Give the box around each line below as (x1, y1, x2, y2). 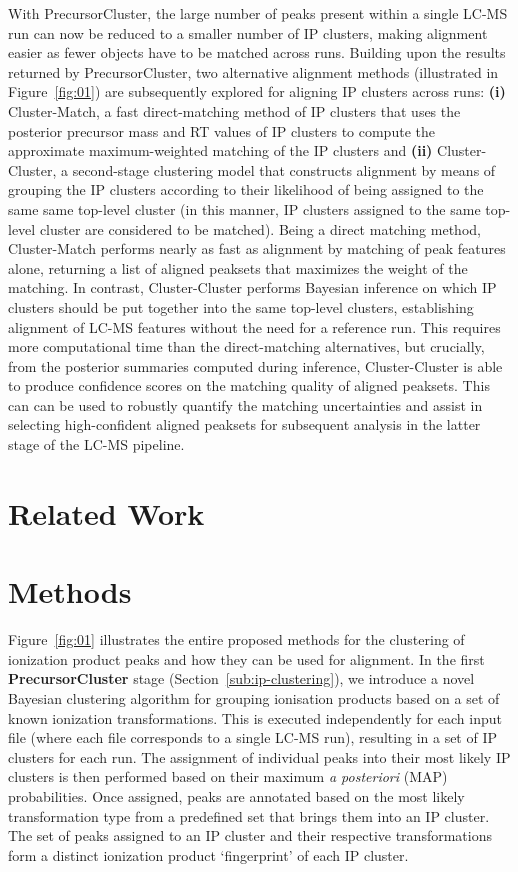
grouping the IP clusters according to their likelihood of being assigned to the (8, 179, 484, 200)
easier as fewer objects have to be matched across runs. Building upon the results (8, 42, 506, 63)
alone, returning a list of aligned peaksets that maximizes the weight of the (8, 257, 468, 278)
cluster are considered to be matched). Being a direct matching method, (39, 218, 481, 239)
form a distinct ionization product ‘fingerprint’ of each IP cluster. (8, 844, 409, 865)
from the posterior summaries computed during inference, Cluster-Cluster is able (8, 355, 503, 376)
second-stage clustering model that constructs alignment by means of (72, 159, 496, 180)
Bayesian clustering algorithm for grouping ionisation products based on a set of (8, 687, 500, 708)
